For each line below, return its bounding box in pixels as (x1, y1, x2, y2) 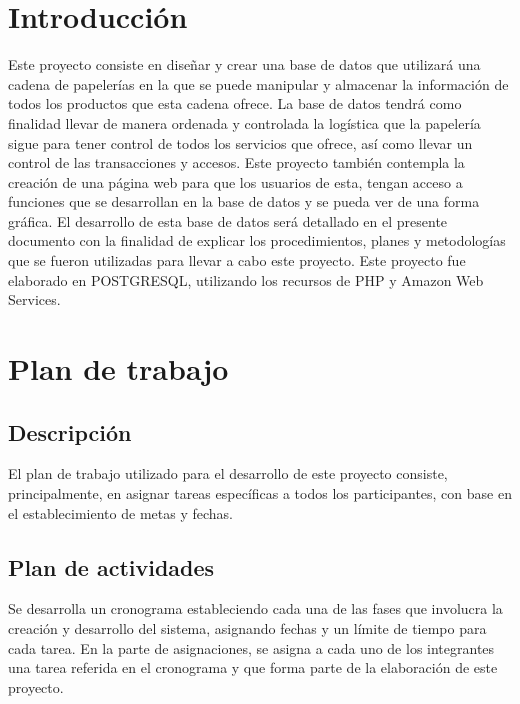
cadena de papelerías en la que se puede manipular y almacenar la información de (8, 73, 509, 94)
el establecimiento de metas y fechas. (8, 502, 233, 523)
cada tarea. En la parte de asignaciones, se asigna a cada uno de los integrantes (8, 637, 495, 658)
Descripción (8, 416, 132, 447)
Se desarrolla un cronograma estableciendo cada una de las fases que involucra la (8, 598, 503, 619)
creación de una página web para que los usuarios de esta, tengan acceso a (8, 171, 463, 192)
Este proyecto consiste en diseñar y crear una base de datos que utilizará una (8, 54, 481, 75)
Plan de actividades (8, 551, 215, 582)
